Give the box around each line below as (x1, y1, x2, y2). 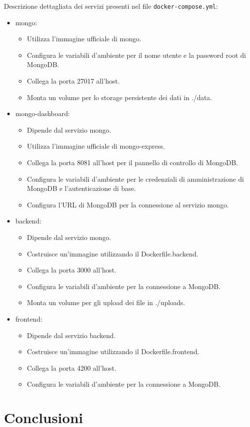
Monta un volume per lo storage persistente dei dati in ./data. (27, 92, 212, 102)
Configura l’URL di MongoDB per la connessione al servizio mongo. (27, 199, 229, 209)
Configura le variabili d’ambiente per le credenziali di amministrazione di (27, 173, 244, 184)
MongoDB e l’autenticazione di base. (27, 183, 136, 193)
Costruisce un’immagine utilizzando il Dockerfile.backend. (27, 248, 199, 258)
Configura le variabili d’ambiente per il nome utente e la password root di (27, 50, 246, 60)
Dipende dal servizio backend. (27, 330, 116, 340)
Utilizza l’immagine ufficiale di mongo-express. (27, 141, 165, 151)
